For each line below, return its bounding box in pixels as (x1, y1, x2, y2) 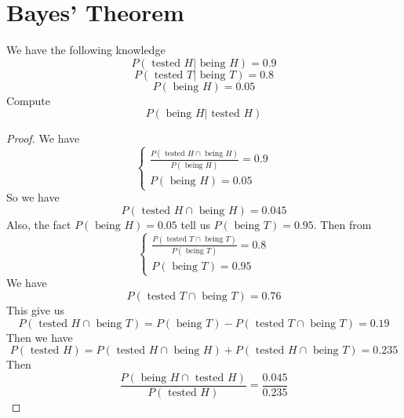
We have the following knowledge (6, 42, 166, 58)
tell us (180, 216, 210, 232)
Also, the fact (6, 216, 71, 232)
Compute (6, 92, 50, 108)
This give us (6, 302, 65, 318)
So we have (6, 189, 60, 205)
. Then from (313, 216, 372, 232)
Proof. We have (6, 130, 80, 147)
